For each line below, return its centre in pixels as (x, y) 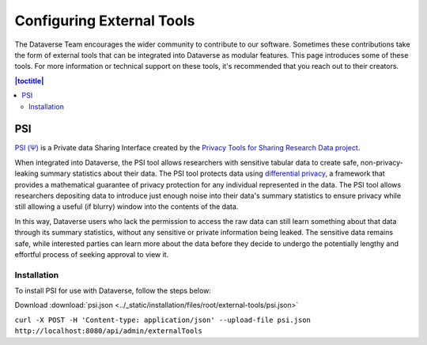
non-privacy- (382, 162)
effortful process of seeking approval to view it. (92, 254)
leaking (26, 173)
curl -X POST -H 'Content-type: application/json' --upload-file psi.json (163, 320)
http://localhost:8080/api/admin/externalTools (109, 331)
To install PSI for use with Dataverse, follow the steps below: (113, 291)
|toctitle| (29, 81)
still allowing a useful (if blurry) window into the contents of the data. (127, 207)
